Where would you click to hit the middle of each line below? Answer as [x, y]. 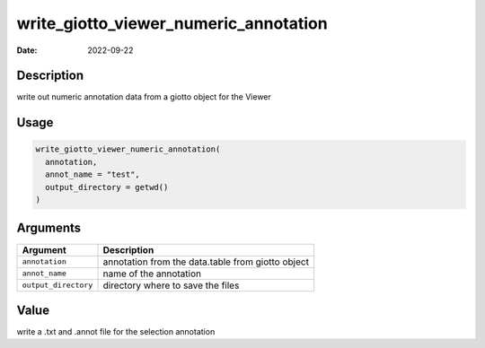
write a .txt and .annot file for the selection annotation [116, 332]
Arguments [49, 228]
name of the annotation [152, 274]
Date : [27, 50]
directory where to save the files [171, 285]
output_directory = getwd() [107, 187]
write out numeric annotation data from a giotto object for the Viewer [144, 97]
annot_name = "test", [93, 174]
